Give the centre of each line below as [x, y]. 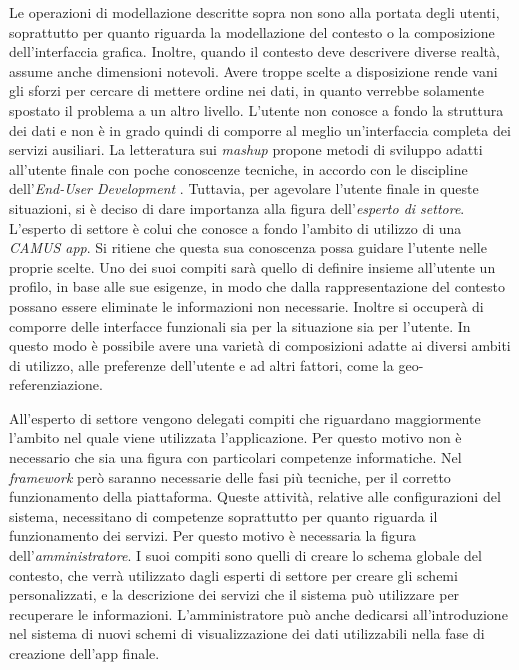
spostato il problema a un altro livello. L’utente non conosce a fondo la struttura [256, 109]
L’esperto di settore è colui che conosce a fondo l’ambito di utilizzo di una [235, 227]
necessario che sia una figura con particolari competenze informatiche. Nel [235, 457]
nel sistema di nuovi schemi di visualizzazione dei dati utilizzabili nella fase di [247, 633]
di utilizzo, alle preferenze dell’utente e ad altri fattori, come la [201, 364]
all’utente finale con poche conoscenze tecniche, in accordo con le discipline [238, 168]
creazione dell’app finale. [84, 653]
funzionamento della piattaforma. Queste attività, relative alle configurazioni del [255, 496]
